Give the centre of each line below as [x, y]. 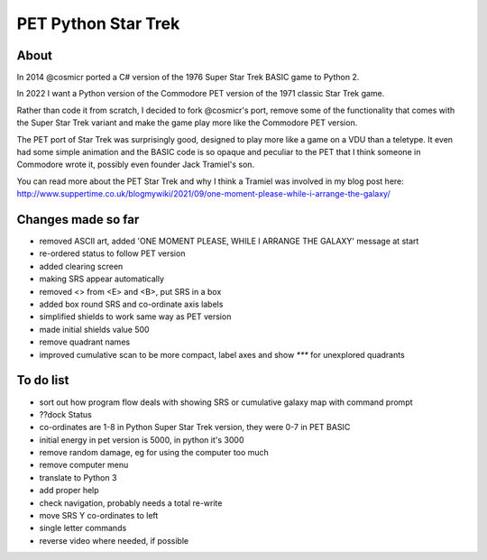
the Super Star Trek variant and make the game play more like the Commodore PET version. [187, 123]
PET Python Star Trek [98, 23]
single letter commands [83, 528]
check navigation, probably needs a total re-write [131, 503]
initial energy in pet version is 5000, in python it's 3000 [142, 440]
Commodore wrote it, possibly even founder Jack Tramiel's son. [136, 165]
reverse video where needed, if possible [114, 540]
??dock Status [65, 414]
